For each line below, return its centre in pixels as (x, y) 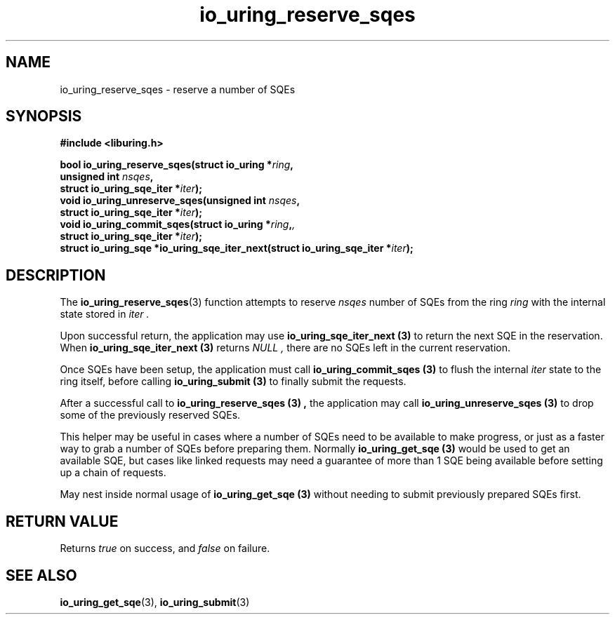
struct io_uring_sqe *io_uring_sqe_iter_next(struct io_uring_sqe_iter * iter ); (237, 248)
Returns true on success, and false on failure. (165, 548)
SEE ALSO (41, 575)
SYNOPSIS (44, 116)
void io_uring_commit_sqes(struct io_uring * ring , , (178, 224)
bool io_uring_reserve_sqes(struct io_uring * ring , (177, 165)
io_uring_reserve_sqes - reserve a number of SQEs (178, 89)
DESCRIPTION (56, 275)
